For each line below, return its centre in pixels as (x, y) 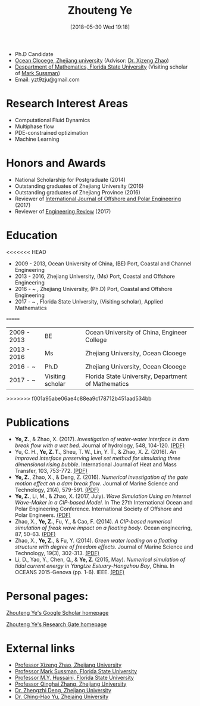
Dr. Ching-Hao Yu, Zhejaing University (62, 696)
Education (32, 236)
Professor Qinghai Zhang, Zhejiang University (71, 684)
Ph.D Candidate (34, 54)
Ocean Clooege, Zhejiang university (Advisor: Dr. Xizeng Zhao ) (92, 60)
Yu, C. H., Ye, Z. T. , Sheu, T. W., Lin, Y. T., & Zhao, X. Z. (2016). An (96, 451)
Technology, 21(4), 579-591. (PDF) (57, 490)
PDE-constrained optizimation (51, 132)
